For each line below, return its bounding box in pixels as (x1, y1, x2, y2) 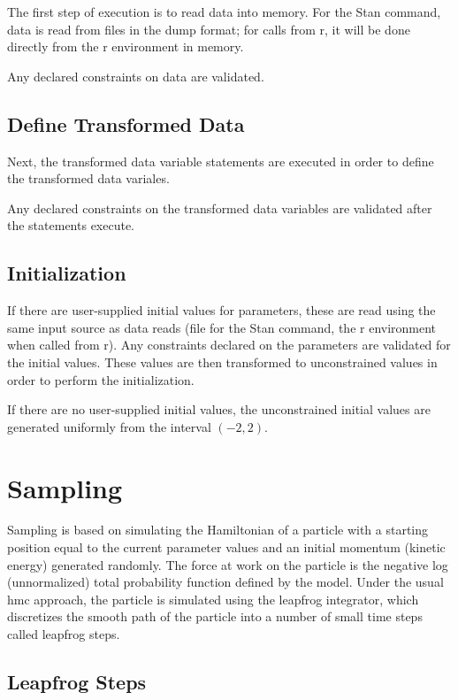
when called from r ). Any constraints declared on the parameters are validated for (7, 335, 451, 354)
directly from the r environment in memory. (7, 37, 244, 56)
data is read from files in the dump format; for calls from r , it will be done (7, 19, 410, 38)
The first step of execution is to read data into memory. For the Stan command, (7, 3, 441, 20)
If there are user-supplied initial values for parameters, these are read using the (7, 301, 436, 319)
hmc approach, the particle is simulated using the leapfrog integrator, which (7, 589, 419, 608)
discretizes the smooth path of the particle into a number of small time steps (7, 607, 423, 626)
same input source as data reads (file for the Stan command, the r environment (7, 318, 437, 336)
